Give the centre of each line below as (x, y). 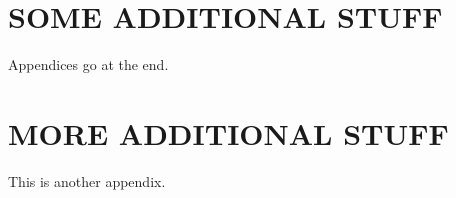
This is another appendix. (87, 180)
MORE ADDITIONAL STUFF (228, 132)
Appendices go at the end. (88, 64)
